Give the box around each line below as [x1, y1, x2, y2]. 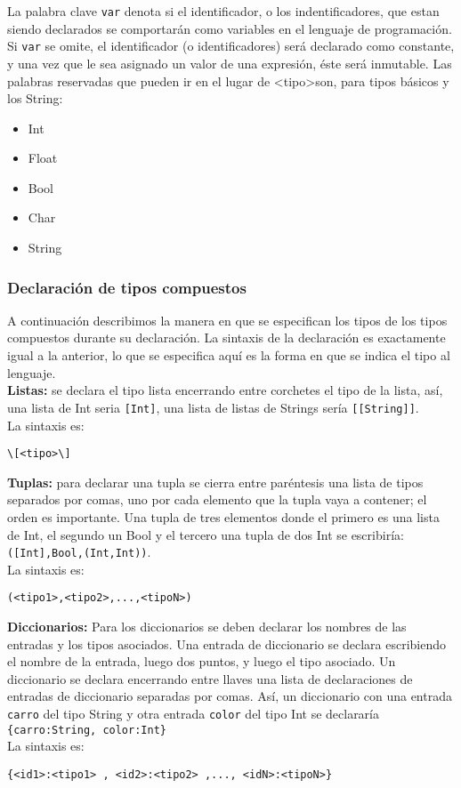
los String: [7, 89, 63, 108]
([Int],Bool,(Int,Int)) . [7, 543, 151, 561]
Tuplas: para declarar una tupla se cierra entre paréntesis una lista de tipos [7, 472, 424, 491]
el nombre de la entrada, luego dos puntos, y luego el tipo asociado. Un [7, 652, 396, 671]
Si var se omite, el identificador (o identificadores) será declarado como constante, [7, 36, 455, 55]
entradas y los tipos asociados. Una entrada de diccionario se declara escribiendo [7, 634, 447, 653]
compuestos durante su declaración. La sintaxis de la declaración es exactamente [7, 328, 446, 347]
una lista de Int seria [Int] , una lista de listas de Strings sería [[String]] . [7, 398, 419, 416]
